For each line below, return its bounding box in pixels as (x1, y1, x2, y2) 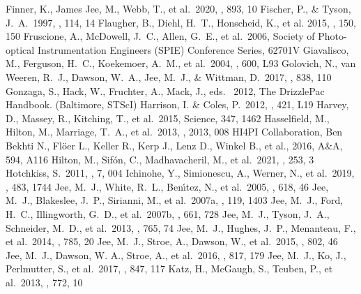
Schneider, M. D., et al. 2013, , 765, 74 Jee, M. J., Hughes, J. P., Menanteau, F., (6, 220, 356, 235)
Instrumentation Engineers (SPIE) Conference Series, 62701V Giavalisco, (37, 42, 349, 57)
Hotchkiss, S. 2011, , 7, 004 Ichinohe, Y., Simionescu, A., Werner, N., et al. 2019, (6, 166, 355, 180)
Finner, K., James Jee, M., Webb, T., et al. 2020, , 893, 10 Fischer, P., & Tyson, (6, 1, 351, 15)
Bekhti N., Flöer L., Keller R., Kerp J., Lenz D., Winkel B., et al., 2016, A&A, (6, 138, 343, 152)
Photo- (318, 29, 347, 43)
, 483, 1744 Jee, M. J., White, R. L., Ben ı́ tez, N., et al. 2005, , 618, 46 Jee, (6, 179, 329, 193)
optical (6, 42, 35, 57)
